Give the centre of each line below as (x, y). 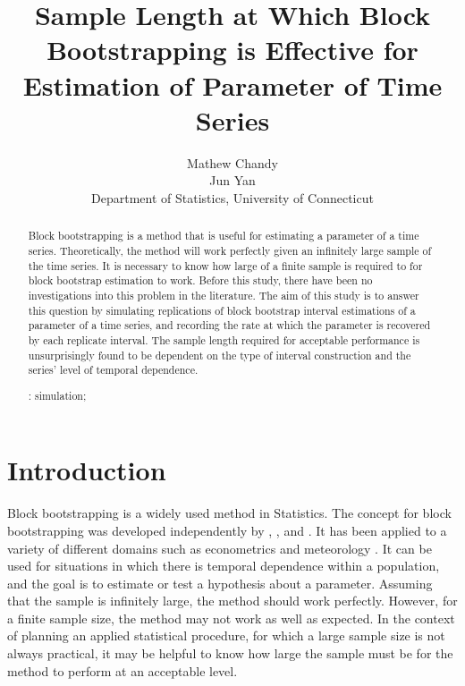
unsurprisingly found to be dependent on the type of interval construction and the (220, 355)
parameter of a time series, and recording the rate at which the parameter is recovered (229, 325)
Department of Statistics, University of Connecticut (232, 197)
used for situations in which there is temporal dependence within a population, (224, 566)
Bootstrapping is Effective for (232, 50)
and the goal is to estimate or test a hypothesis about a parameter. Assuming (220, 583)
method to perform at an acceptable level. (123, 670)
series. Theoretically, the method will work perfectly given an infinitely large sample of (230, 250)
